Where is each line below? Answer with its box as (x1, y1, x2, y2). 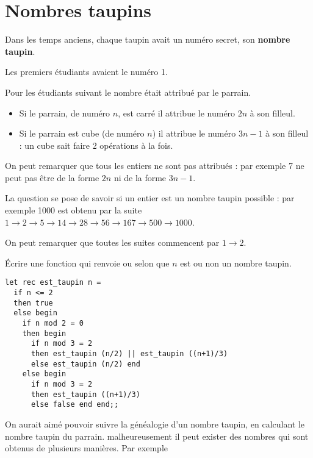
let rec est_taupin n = (5, 278, 101, 287)
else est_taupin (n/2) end (31, 359, 140, 368)
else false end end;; (31, 400, 119, 409)
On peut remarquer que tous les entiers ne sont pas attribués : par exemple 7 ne (5, 159, 304, 172)
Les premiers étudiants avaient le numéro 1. (5, 65, 168, 78)
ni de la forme (113, 171, 167, 184)
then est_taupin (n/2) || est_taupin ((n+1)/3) (31, 349, 228, 359)
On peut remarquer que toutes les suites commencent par (5, 236, 220, 249)
